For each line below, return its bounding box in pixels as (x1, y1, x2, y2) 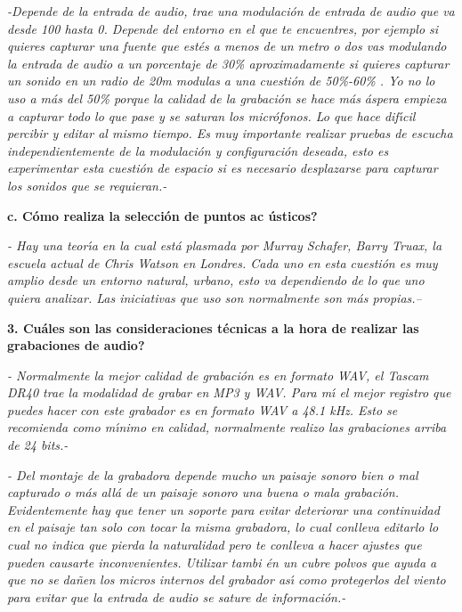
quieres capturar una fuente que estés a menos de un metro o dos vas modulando (7, 37, 447, 55)
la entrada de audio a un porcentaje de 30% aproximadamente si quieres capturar (7, 53, 450, 72)
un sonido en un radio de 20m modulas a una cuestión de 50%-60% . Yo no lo (7, 71, 435, 90)
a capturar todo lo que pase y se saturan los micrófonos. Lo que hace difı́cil (7, 106, 416, 125)
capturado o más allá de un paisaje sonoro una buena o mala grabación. (7, 483, 399, 502)
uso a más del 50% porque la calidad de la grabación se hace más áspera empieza (7, 88, 447, 107)
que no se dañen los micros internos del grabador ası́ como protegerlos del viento (7, 570, 446, 589)
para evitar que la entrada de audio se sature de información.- (7, 587, 346, 606)
